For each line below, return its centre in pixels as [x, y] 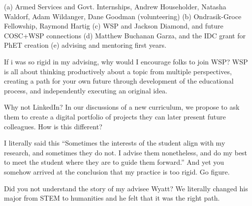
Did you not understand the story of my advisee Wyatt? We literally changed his [126, 188]
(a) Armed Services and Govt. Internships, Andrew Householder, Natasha [115, 6]
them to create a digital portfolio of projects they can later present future [115, 116]
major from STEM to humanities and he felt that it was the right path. [112, 198]
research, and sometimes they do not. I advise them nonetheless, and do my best [126, 152]
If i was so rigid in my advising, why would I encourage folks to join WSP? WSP [126, 61]
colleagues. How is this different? [53, 126]
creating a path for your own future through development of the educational [119, 81]
